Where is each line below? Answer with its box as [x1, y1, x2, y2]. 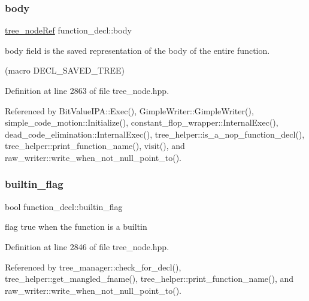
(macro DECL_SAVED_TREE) [5, 64, 125, 77]
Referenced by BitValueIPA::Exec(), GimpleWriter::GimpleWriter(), [5, 104, 254, 117]
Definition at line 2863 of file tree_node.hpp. [5, 84, 169, 96]
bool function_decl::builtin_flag [5, 200, 123, 212]
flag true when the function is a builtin [5, 220, 147, 233]
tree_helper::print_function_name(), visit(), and [5, 139, 185, 152]
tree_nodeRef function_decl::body [5, 24, 132, 37]
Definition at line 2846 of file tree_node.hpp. [5, 240, 169, 253]
